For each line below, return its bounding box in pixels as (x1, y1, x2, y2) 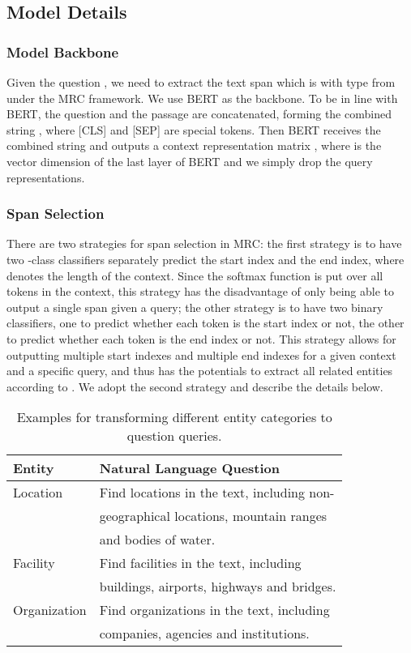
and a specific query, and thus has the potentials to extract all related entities (6, 362, 393, 379)
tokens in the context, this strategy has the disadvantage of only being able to (6, 283, 394, 300)
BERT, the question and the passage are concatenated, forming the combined (6, 105, 392, 122)
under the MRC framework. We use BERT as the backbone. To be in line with (6, 89, 398, 106)
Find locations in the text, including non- (99, 483, 335, 502)
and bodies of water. (99, 530, 216, 549)
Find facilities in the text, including (99, 553, 302, 573)
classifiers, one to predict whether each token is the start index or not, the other (6, 314, 405, 331)
